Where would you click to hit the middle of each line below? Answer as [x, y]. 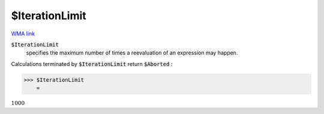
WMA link [23, 34]
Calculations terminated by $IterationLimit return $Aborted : [92, 64]
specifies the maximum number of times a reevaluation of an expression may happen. [132, 53]
